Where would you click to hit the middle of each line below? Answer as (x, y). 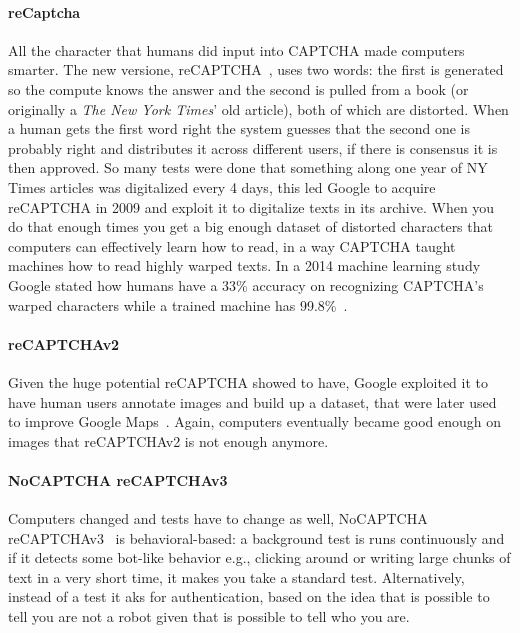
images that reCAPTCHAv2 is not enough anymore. (168, 440)
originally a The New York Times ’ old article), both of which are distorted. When (258, 108)
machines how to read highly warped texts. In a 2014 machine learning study (244, 265)
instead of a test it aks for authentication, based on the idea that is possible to (249, 596)
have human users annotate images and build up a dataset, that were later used (252, 401)
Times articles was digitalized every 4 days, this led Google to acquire (222, 186)
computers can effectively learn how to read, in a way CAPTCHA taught (232, 245)
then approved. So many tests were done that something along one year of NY (248, 167)
